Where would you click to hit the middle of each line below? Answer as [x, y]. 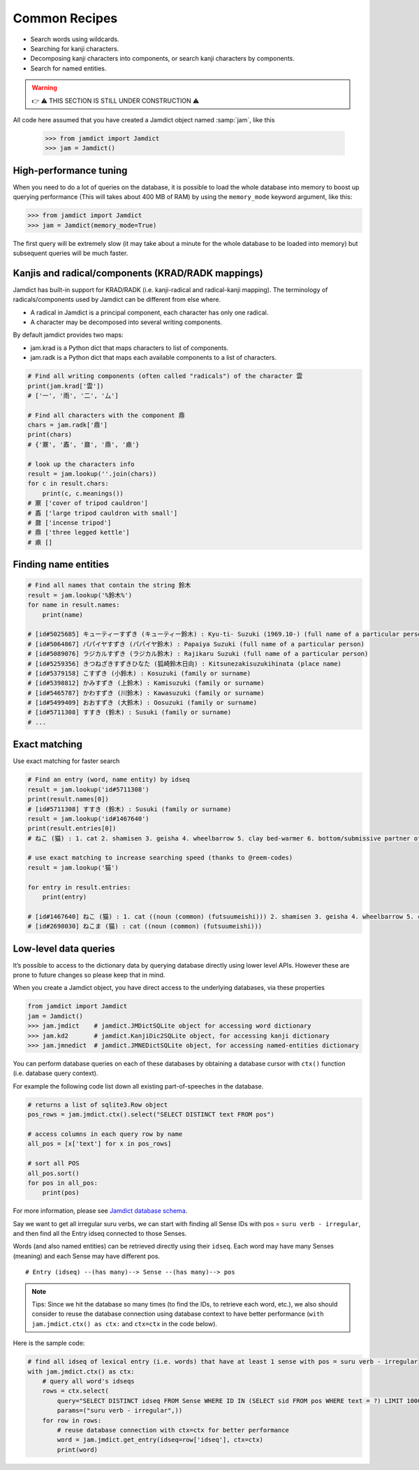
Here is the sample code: [49, 1343]
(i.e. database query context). [56, 1073]
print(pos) [61, 1193]
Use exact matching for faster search [66, 761]
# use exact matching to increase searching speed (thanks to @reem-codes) [160, 858]
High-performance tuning [70, 170]
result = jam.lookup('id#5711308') [88, 789]
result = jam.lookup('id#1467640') [88, 818]
